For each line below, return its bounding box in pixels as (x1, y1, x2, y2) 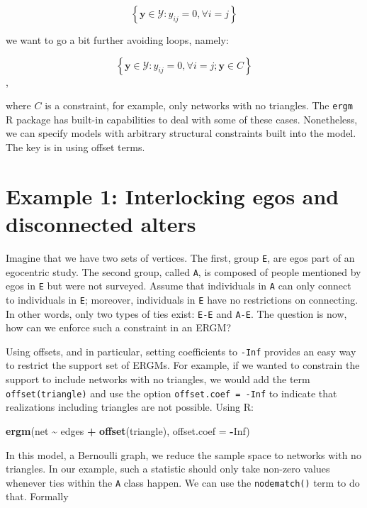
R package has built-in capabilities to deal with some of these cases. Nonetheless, (6, 111, 358, 126)
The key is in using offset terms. (6, 140, 145, 155)
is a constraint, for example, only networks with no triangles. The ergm (45, 98, 353, 113)
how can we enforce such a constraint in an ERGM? (6, 320, 232, 335)
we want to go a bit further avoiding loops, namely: (6, 33, 229, 47)
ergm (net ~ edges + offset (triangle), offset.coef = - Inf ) (6, 423, 250, 438)
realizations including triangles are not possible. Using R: (6, 399, 254, 414)
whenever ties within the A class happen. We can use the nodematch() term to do (6, 475, 360, 490)
